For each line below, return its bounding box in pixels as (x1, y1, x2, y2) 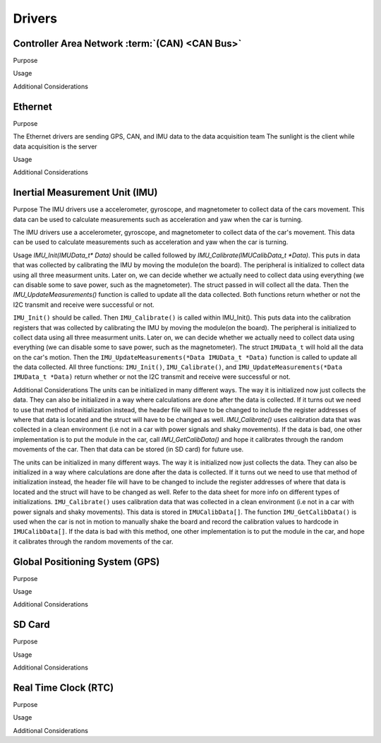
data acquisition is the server (13, 142, 98, 151)
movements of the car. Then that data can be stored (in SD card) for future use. (13, 445, 244, 454)
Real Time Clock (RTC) (13, 681, 114, 694)
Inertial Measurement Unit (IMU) (13, 187, 158, 199)
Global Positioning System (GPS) (13, 556, 160, 568)
